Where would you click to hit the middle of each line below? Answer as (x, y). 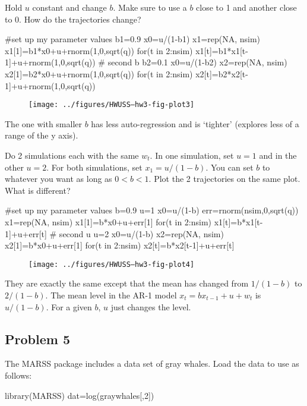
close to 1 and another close (246, 7)
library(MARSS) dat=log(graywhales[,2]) (80, 395)
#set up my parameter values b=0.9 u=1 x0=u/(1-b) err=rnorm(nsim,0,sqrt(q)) (152, 210)
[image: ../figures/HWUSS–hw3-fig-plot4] (112, 264)
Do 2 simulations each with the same (72, 155)
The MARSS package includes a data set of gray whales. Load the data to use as (152, 363)
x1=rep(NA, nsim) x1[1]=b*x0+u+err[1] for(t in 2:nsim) (108, 221)
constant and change (69, 7)
